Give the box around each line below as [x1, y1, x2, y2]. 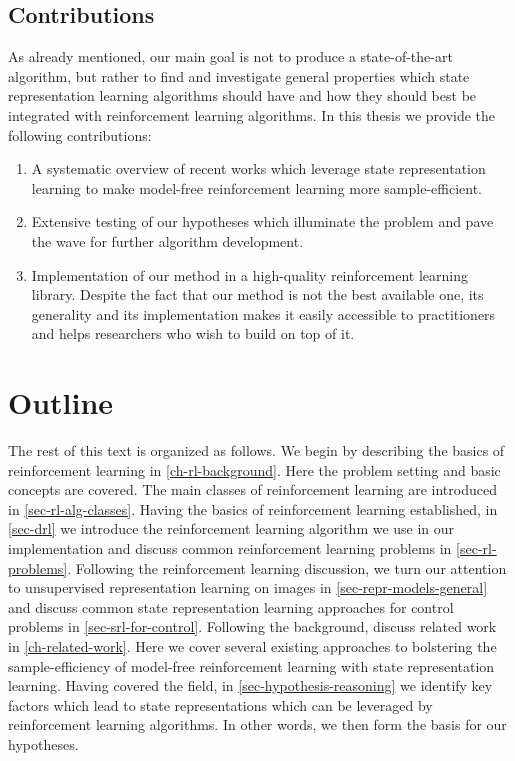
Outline [8, 382, 114, 423]
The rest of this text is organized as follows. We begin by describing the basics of [8, 440, 505, 461]
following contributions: [8, 124, 152, 145]
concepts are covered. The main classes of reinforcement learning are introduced [8, 479, 497, 500]
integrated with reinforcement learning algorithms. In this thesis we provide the [8, 104, 496, 125]
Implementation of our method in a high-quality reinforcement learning [31, 264, 468, 285]
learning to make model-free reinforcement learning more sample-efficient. [31, 177, 483, 198]
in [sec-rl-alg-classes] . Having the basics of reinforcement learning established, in [8, 498, 498, 519]
